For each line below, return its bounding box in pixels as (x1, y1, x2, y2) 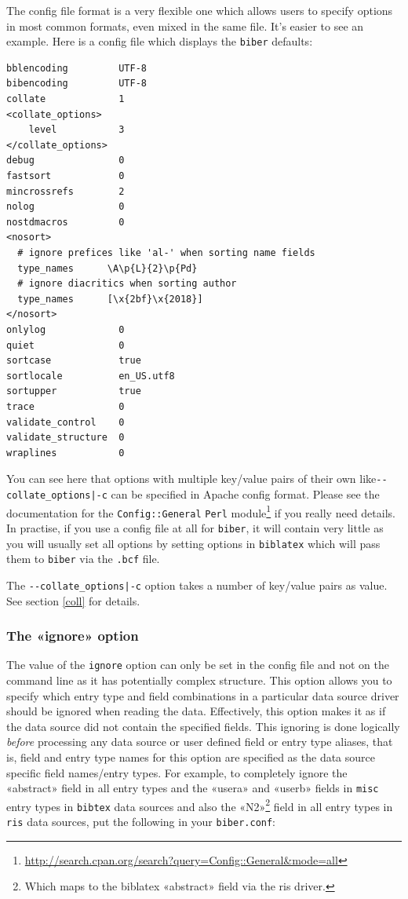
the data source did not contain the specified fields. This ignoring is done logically (6, 718, 400, 734)
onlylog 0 (6, 323, 125, 335)
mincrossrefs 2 (6, 185, 125, 197)
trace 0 (6, 400, 125, 412)
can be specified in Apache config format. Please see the (111, 485, 380, 502)
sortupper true (6, 386, 141, 397)
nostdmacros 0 (6, 216, 125, 228)
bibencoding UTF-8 (6, 78, 147, 90)
